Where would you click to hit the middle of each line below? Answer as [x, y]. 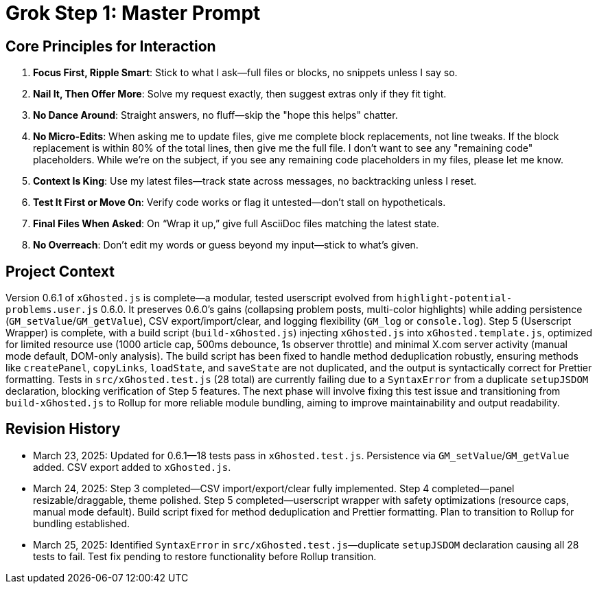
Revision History [63, 429]
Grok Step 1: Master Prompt [133, 13]
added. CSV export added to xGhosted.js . [132, 467]
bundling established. [82, 523]
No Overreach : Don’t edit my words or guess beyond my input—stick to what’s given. [226, 245]
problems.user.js [52, 310]
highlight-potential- [454, 298]
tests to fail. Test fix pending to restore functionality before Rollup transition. [205, 556]
